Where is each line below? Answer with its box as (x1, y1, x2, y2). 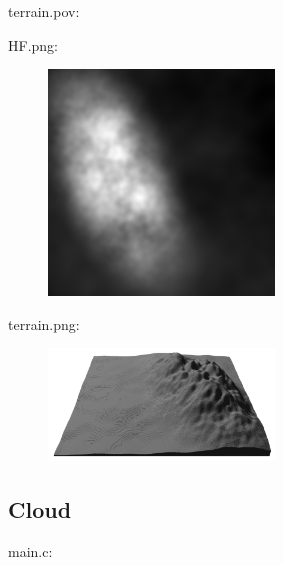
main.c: (8, 541, 53, 562)
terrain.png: (8, 313, 80, 334)
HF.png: (8, 34, 58, 55)
